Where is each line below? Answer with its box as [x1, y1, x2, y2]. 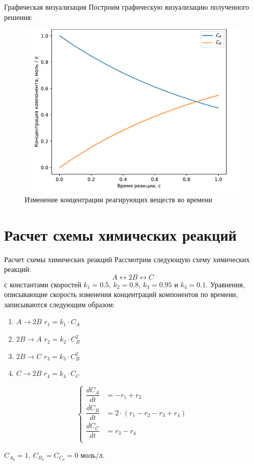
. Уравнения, [205, 279, 245, 289]
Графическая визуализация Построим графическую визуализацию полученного [4, 2, 249, 12]
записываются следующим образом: [4, 299, 115, 309]
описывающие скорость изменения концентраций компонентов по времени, [4, 289, 238, 300]
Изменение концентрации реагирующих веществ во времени [25, 194, 213, 204]
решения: [4, 11, 33, 22]
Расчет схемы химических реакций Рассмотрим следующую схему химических [4, 253, 250, 264]
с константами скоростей [4, 279, 81, 289]
